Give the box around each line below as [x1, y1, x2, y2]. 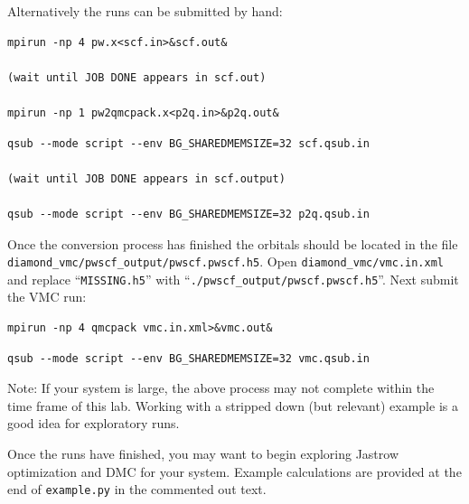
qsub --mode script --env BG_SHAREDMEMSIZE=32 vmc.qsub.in [7, 351, 370, 365]
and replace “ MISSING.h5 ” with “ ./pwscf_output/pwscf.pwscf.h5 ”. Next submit [7, 269, 459, 288]
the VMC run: [7, 287, 87, 306]
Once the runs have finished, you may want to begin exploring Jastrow [7, 444, 399, 462]
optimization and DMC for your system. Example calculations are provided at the [7, 462, 462, 481]
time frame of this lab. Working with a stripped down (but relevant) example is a [7, 396, 458, 415]
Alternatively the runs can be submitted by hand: [7, 2, 283, 20]
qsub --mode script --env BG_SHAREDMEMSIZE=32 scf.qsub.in [7, 136, 370, 150]
